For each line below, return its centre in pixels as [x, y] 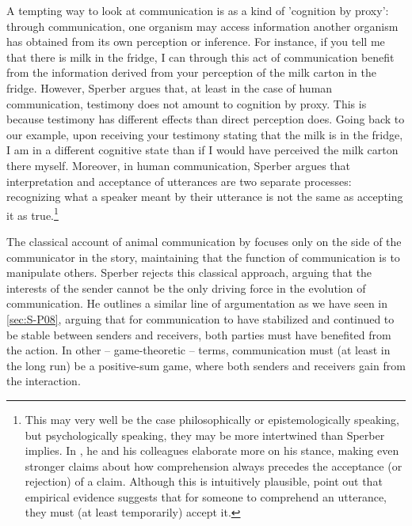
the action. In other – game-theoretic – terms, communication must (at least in [198, 350]
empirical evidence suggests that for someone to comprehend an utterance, [206, 496]
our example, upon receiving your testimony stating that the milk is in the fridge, [205, 134]
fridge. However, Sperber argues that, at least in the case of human [170, 87]
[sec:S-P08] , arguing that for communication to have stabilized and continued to [200, 318]
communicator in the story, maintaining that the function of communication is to [203, 257]
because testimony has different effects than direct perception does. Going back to [206, 119]
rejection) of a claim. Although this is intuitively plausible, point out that [204, 481]
